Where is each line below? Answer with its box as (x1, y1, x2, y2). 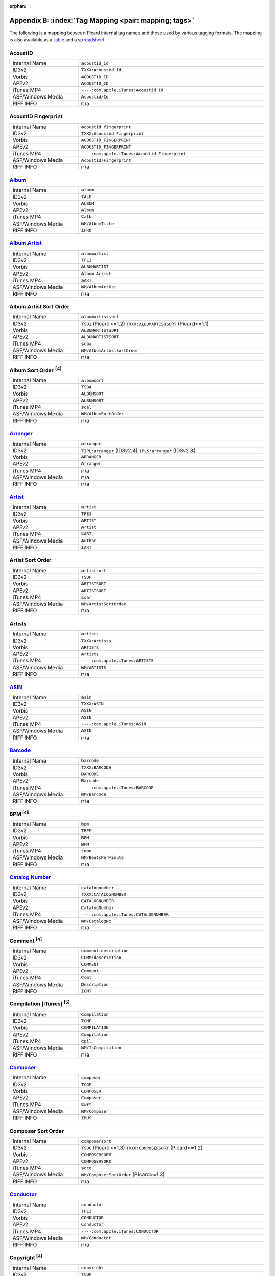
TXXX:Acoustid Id (81, 67, 122, 72)
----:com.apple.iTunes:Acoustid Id (81, 87, 164, 93)
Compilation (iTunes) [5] (9, 999, 70, 1008)
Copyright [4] (9, 1253, 43, 1261)
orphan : (9, 3, 27, 9)
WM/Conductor (81, 1235, 112, 1241)
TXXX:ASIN (81, 701, 104, 707)
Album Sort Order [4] (9, 365, 62, 374)
